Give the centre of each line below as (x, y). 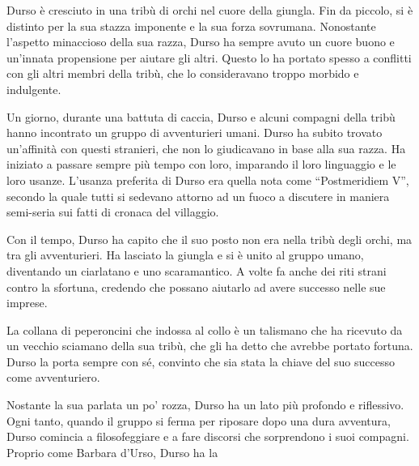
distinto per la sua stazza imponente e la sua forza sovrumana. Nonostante (191, 26)
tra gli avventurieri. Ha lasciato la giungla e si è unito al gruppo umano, (185, 255)
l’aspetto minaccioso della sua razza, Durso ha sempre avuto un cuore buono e (201, 42)
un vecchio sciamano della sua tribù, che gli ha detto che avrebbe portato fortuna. (210, 346)
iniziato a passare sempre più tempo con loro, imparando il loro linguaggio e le (201, 164)
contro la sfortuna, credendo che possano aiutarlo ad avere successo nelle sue (196, 286)
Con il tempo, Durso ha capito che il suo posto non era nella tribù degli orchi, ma (209, 239)
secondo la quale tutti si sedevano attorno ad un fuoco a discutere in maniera (198, 196)
